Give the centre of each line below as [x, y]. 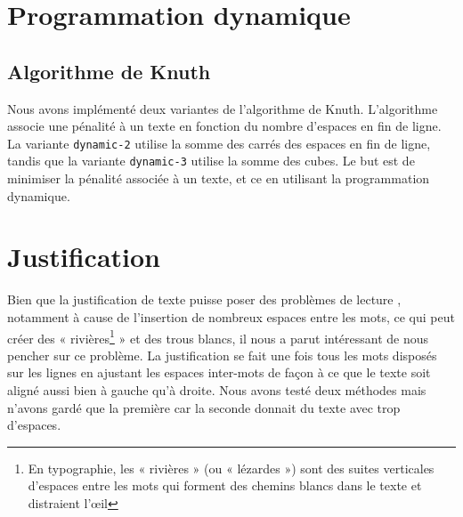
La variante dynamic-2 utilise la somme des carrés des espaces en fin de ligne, [219, 143]
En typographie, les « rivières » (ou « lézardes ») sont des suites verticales [231, 468]
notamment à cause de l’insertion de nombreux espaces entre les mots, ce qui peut [231, 316]
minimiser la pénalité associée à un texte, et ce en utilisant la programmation [219, 178]
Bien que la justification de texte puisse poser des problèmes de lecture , [204, 299]
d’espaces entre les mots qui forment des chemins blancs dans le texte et [225, 485]
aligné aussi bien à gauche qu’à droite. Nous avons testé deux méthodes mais [217, 390]
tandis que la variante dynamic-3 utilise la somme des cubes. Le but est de [211, 161]
